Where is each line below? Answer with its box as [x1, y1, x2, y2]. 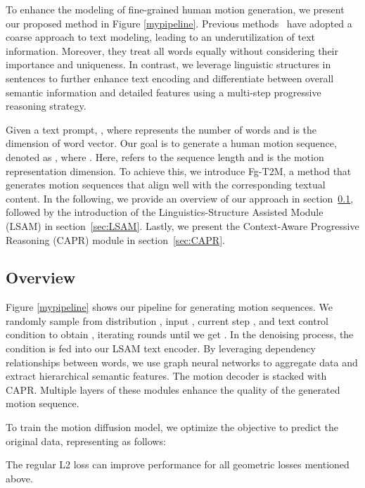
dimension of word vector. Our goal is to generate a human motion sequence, [6, 136, 337, 150]
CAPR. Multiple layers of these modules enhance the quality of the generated [6, 382, 340, 397]
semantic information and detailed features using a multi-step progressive [6, 84, 321, 99]
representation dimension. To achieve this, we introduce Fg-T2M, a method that [6, 163, 352, 178]
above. [6, 470, 33, 485]
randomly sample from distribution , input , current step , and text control [6, 313, 329, 328]
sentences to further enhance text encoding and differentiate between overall [6, 70, 334, 85]
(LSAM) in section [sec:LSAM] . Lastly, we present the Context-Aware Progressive [6, 218, 359, 233]
